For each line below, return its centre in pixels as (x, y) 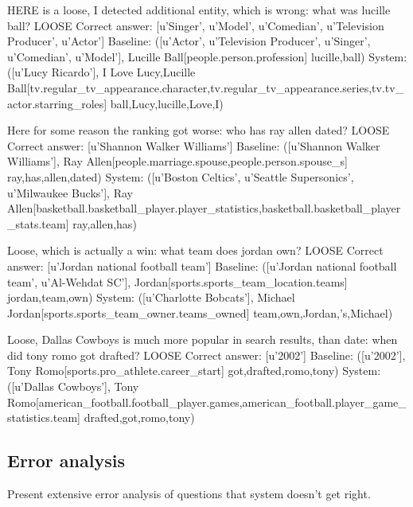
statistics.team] (44, 417)
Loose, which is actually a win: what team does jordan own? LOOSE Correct (195, 250)
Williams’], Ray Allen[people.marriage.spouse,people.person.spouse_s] (177, 161)
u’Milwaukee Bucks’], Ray (70, 192)
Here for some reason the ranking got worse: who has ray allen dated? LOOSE (199, 130)
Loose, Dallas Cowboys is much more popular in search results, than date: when (203, 339)
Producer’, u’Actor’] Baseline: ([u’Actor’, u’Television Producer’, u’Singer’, (189, 41)
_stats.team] (38, 223)
